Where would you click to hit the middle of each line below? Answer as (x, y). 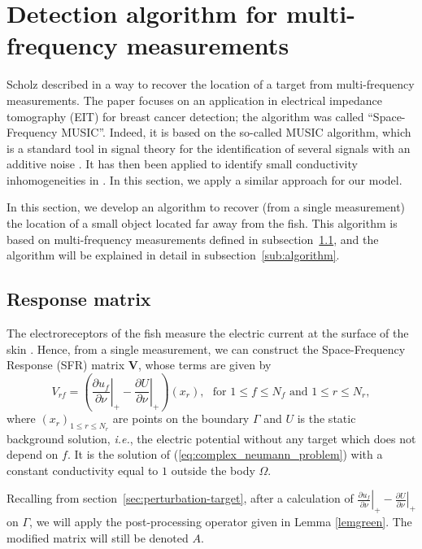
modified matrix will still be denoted (98, 537)
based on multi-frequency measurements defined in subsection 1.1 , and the (193, 239)
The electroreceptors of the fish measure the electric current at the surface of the (208, 333)
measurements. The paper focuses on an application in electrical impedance (195, 100)
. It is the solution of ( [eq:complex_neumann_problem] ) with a (225, 454)
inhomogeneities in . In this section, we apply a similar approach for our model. (204, 179)
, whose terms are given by (204, 365)
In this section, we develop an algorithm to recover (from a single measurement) (206, 207)
